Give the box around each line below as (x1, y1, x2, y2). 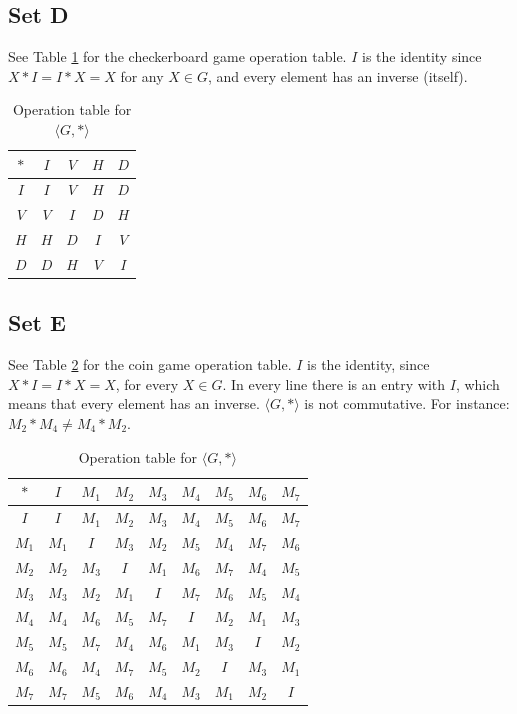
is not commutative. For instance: (304, 393, 510, 414)
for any (120, 65, 164, 86)
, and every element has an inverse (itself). (208, 65, 468, 86)
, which (455, 373, 500, 394)
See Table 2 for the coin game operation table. (8, 354, 292, 375)
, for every (115, 373, 179, 394)
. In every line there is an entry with (222, 373, 446, 394)
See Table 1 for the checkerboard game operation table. (8, 46, 347, 67)
